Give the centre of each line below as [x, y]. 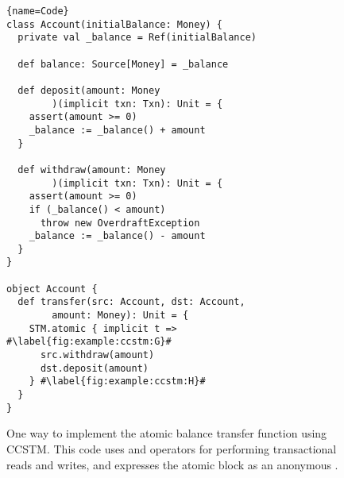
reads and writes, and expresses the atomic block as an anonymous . [172, 464]
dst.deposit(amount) [94, 368]
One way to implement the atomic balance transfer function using [167, 433]
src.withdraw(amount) [97, 355]
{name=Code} [38, 11]
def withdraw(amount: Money [92, 170]
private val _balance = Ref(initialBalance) [137, 38]
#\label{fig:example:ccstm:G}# [89, 342]
